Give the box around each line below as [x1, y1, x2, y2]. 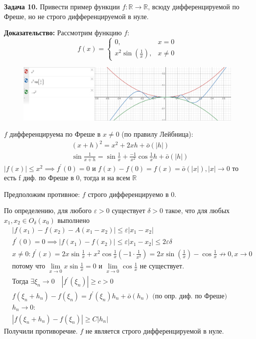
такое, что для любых [165, 205, 230, 216]
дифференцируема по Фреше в [9, 129, 101, 139]
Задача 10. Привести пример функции [4, 1, 120, 11]
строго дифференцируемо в [88, 189, 169, 199]
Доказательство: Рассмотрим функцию [4, 27, 122, 38]
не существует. [140, 263, 185, 270]
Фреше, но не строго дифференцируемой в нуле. [4, 11, 149, 21]
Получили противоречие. [4, 325, 78, 336]
